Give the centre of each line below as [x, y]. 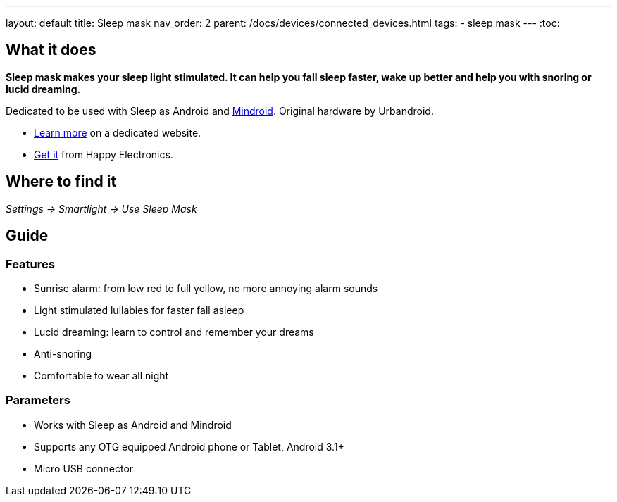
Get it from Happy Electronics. [104, 154]
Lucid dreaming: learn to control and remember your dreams [174, 332]
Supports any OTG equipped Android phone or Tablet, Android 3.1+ [189, 446]
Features [30, 264]
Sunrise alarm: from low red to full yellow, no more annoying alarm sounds [206, 288]
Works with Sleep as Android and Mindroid [133, 425]
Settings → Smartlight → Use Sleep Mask [101, 208]
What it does [51, 50]
